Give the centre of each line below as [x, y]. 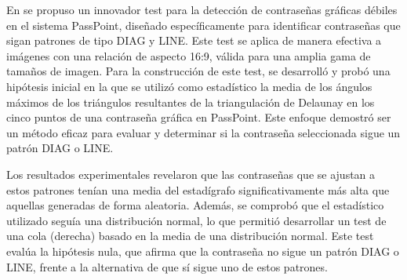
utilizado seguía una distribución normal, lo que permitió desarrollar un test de [196, 220]
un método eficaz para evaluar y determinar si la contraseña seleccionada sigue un [203, 132]
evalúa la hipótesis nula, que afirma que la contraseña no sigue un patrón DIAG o [203, 251]
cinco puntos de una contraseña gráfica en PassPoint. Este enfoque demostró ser [199, 117]
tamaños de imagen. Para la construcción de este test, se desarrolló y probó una [198, 71]
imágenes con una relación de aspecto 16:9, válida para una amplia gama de [189, 55]
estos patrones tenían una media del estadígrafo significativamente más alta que [198, 189]
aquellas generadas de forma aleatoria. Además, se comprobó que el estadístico [195, 205]
